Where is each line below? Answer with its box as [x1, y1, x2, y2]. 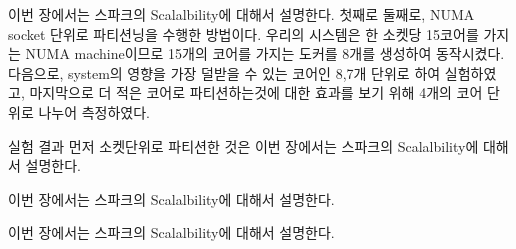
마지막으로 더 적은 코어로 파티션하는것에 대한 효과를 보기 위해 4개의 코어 [29, 82, 483, 103]
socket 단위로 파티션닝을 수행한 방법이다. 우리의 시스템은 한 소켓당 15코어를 [8, 23, 479, 44]
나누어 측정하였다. [38, 101, 151, 122]
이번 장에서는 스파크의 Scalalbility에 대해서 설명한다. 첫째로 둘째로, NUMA [8, 4, 475, 24]
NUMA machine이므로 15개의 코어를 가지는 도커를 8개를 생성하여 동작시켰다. [25, 43, 505, 64]
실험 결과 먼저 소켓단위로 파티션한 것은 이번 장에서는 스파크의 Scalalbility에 [8, 135, 479, 156]
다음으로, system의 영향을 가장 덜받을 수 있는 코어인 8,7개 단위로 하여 [8, 62, 441, 83]
